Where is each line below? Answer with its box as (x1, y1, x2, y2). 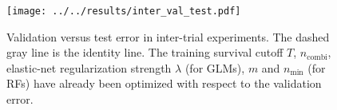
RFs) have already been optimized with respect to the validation (6, 75, 322, 92)
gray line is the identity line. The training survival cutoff (6, 44, 283, 61)
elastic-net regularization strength (6, 59, 172, 76)
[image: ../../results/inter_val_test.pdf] (6, 6, 241, 17)
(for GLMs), (184, 59, 245, 76)
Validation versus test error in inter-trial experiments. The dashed (6, 28, 330, 45)
